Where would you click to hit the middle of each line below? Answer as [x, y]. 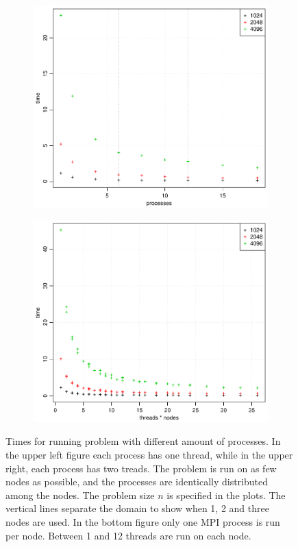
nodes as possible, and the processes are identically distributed [137, 482]
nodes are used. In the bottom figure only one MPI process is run [143, 521]
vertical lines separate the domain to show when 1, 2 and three [137, 508]
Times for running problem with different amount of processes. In [143, 441]
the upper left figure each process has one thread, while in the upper [149, 454]
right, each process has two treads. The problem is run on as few [141, 468]
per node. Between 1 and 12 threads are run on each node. [128, 535]
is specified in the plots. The [226, 495]
